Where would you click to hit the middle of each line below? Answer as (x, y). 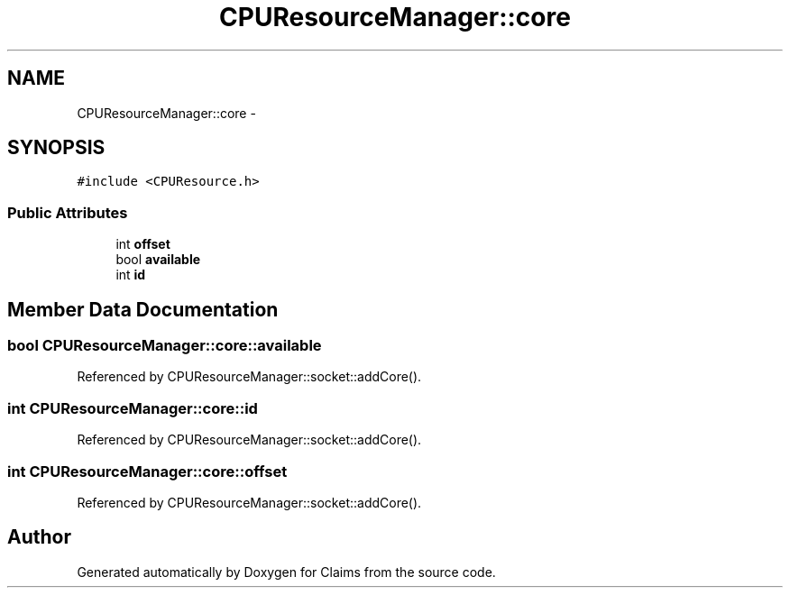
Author (39, 537)
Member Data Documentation (143, 309)
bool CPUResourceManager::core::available (165, 346)
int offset (143, 244)
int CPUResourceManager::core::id (133, 408)
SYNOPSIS (56, 148)
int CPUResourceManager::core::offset (147, 471)
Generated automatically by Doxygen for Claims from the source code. (286, 572)
